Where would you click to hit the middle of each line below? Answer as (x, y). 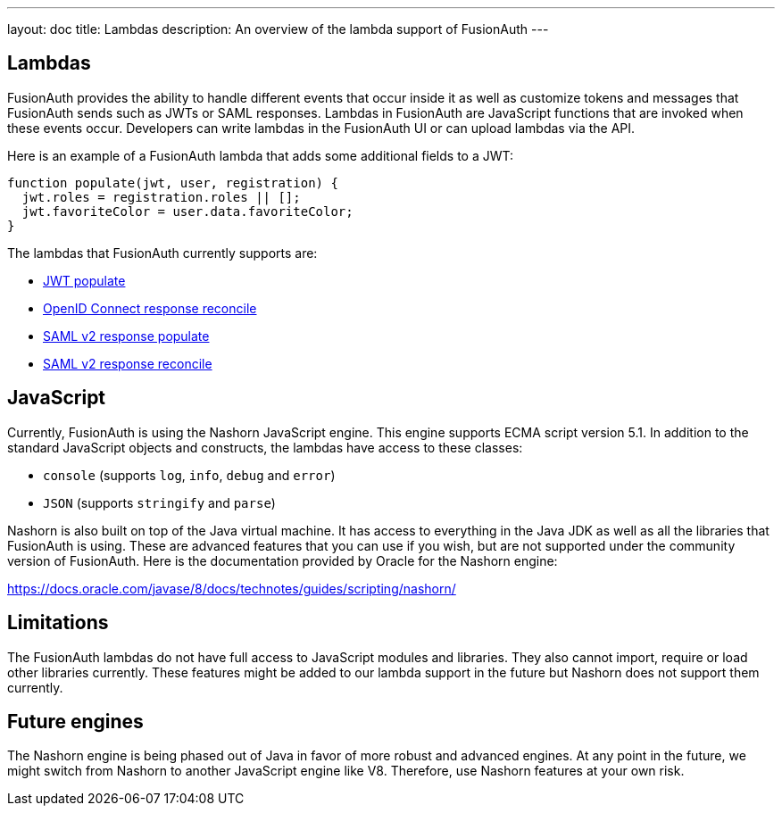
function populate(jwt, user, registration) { (173, 183)
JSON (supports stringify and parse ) (159, 502)
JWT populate (84, 280)
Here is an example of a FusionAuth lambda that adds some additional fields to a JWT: (261, 155)
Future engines (75, 721)
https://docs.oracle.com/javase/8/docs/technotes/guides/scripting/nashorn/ (232, 588)
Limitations (58, 623)
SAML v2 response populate (126, 336)
